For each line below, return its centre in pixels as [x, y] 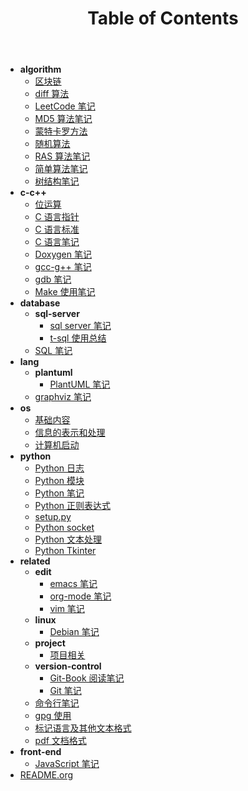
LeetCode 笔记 [65, 106]
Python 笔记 [59, 493]
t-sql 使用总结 [78, 338]
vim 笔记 [67, 609]
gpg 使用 [53, 716]
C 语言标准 [57, 229]
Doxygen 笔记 [63, 254]
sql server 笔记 [80, 326]
